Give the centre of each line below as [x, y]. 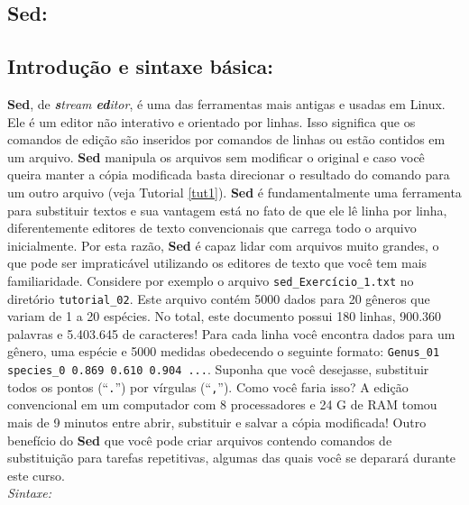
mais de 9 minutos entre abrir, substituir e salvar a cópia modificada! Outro [217, 422]
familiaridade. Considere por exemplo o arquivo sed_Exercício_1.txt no [211, 280]
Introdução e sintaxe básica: [141, 66]
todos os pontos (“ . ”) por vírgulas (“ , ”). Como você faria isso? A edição [208, 386]
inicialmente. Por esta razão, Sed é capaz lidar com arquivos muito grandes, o [223, 245]
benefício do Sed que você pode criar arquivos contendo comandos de [200, 440]
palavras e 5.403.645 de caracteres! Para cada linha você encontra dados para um [231, 333]
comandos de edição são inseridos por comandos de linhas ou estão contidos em [226, 139]
